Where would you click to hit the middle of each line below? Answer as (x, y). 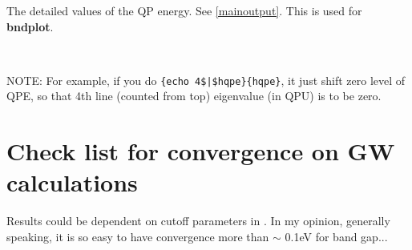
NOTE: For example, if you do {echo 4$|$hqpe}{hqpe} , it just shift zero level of (206, 80)
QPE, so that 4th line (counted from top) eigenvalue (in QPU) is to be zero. (194, 96)
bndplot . (30, 26)
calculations (72, 182)
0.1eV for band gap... (336, 236)
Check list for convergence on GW (201, 151)
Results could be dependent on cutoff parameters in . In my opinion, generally (198, 221)
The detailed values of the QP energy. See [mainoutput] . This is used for (184, 10)
